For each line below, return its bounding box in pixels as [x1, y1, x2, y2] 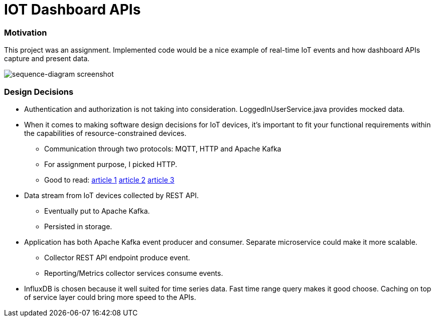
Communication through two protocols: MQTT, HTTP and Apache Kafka [44, 144, 281, 153]
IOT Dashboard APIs [4, 1, 141, 18]
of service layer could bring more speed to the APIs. [24, 292, 196, 301]
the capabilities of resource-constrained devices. [24, 128, 187, 137]
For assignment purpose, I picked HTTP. [44, 159, 177, 169]
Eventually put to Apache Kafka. [44, 206, 150, 215]
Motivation [4, 27, 47, 38]
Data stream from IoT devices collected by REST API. [24, 191, 199, 200]
